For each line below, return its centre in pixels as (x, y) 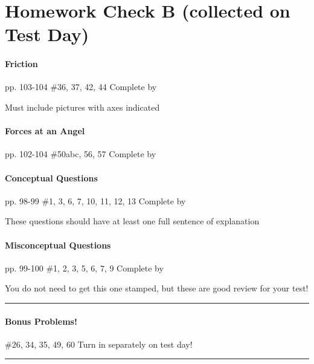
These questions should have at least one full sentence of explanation (132, 221)
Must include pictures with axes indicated (82, 107)
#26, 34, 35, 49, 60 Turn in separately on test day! (99, 344)
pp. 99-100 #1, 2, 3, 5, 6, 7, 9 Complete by (84, 268)
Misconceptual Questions (58, 245)
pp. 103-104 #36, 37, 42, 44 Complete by (81, 87)
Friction (21, 64)
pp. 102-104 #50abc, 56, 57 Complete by (81, 154)
